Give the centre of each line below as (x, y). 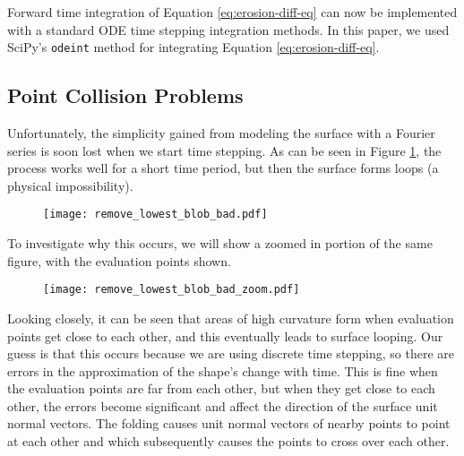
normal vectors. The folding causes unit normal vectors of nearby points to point (229, 423)
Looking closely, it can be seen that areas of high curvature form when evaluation (231, 318)
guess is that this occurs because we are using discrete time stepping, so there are (231, 353)
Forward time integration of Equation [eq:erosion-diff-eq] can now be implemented (232, 12)
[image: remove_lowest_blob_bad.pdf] (155, 215)
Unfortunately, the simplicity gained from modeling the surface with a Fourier (221, 133)
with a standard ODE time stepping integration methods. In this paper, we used (228, 29)
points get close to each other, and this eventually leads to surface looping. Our (225, 336)
